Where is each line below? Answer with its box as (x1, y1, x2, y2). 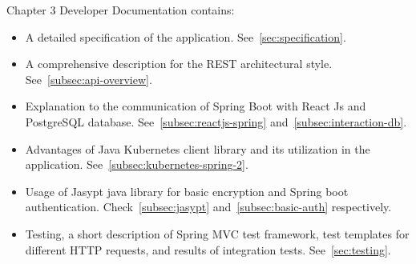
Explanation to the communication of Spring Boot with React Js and (25, 98, 366, 114)
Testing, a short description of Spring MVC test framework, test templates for (25, 225, 410, 242)
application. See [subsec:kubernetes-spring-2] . (25, 156, 248, 173)
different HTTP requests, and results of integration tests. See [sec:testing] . (25, 241, 391, 258)
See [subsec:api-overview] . (25, 70, 152, 87)
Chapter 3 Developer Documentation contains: (6, 2, 235, 18)
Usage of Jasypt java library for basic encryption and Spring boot (25, 182, 349, 199)
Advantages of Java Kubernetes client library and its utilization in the (25, 140, 370, 157)
